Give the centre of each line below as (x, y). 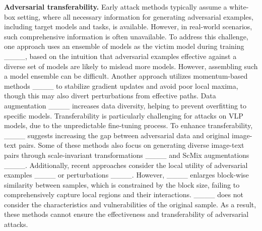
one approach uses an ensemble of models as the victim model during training (124, 46)
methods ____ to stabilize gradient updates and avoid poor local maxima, (121, 85)
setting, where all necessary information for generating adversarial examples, (135, 16)
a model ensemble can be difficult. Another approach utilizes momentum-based (126, 76)
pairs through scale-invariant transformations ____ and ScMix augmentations (127, 155)
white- (239, 7)
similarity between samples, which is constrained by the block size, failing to (122, 184)
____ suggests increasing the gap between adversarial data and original (117, 135)
